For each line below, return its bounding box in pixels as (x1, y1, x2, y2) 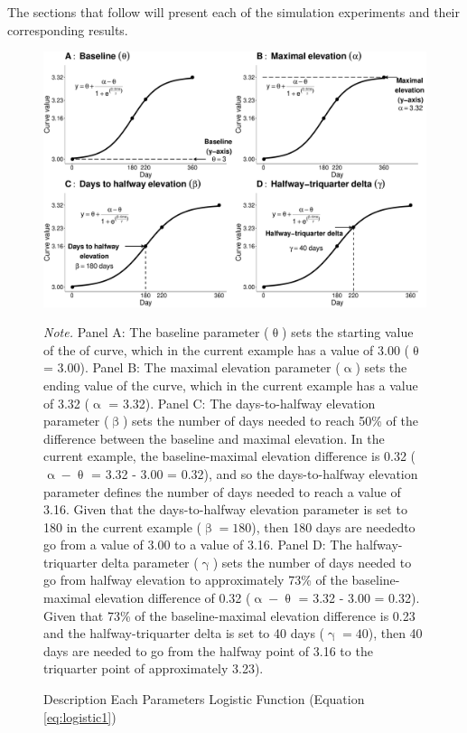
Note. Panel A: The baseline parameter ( (43, 323, 269, 342)
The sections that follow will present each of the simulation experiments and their (7, 3, 460, 21)
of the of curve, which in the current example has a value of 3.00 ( (43, 340, 410, 359)
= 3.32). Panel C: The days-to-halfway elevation (108, 393, 376, 412)
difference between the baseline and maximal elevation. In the (43, 428, 385, 447)
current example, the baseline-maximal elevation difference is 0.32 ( (43, 446, 416, 465)
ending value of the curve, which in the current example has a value (43, 375, 418, 394)
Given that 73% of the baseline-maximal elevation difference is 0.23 (43, 606, 416, 625)
